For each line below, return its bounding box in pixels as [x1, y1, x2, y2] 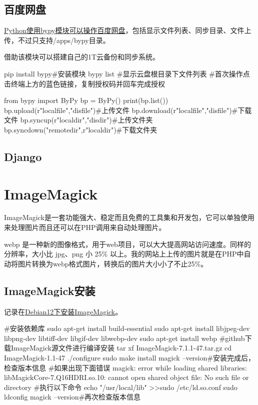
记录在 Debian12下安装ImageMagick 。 [4, 306, 122, 316]
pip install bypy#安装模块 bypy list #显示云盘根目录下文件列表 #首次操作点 [4, 68, 250, 78]
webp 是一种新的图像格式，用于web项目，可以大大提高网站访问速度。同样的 [4, 238, 251, 249]
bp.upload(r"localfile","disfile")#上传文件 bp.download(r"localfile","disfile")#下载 [4, 104, 252, 115]
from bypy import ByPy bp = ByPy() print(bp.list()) [4, 95, 168, 105]
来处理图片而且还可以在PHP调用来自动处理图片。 [4, 222, 166, 232]
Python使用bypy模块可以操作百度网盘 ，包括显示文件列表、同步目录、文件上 [4, 25, 251, 35]
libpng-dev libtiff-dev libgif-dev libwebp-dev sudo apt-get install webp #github [4, 332, 245, 343]
